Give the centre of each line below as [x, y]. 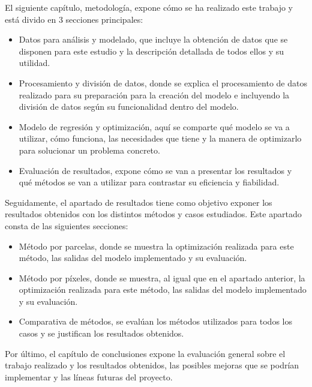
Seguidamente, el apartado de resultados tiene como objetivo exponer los [139, 202]
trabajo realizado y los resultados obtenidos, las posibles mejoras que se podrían [152, 365]
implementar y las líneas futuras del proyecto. [89, 376]
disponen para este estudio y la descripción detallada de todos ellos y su [151, 51]
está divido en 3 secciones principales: [74, 19]
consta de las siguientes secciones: [67, 225]
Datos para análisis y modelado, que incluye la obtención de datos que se [153, 39]
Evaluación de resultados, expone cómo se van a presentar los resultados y [155, 170]
